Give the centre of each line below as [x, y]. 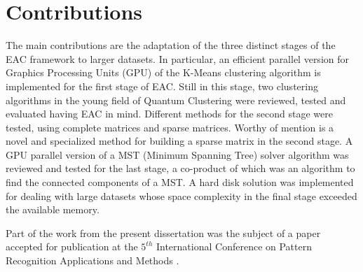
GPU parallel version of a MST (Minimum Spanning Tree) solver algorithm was [177, 154]
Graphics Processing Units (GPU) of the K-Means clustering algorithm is [163, 72]
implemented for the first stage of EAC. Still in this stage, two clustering [162, 86]
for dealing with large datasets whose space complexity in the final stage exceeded [181, 195]
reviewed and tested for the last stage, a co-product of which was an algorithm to [180, 168]
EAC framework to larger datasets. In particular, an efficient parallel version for [177, 58]
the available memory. [53, 209]
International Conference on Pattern [234, 246]
